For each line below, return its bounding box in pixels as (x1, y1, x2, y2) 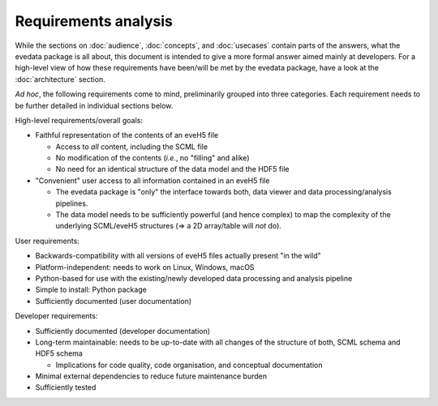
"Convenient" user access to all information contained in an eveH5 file (35, 175, 270, 186)
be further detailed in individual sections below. (15, 100, 174, 110)
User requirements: (15, 236, 80, 246)
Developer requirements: (15, 311, 98, 321)
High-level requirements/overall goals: (15, 115, 144, 125)
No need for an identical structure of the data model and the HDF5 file (55, 165, 290, 174)
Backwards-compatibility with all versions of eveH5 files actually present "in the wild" (35, 251, 322, 261)
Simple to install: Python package (35, 284, 148, 295)
